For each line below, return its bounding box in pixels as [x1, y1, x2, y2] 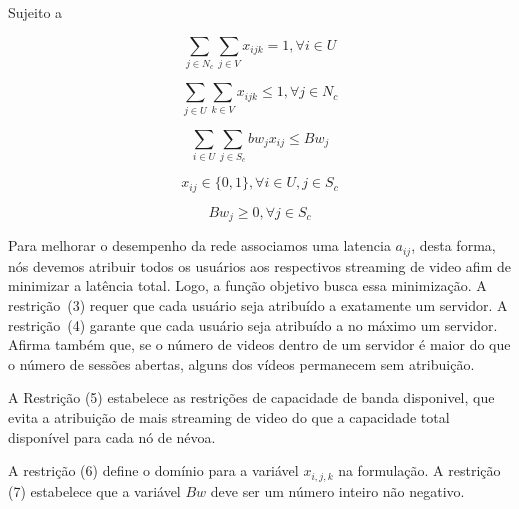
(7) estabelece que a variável [8, 480, 181, 501]
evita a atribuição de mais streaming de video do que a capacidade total [8, 406, 450, 427]
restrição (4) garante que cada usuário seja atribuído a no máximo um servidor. [8, 314, 498, 335]
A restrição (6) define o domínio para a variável [8, 460, 299, 481]
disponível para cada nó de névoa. [8, 426, 216, 447]
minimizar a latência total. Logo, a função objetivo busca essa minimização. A [8, 275, 487, 296]
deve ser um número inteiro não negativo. [210, 480, 465, 501]
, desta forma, [411, 235, 496, 256]
